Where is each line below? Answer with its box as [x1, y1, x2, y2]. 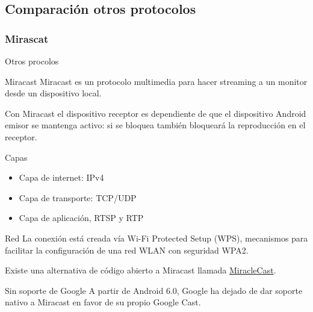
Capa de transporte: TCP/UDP [19, 191, 137, 204]
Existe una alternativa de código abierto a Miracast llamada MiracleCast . [5, 264, 276, 276]
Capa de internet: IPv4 [19, 171, 104, 184]
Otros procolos [5, 55, 59, 67]
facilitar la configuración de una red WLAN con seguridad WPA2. [5, 243, 249, 256]
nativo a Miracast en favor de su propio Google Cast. [5, 296, 201, 308]
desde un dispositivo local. [5, 87, 102, 99]
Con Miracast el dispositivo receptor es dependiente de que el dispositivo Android [5, 107, 306, 119]
